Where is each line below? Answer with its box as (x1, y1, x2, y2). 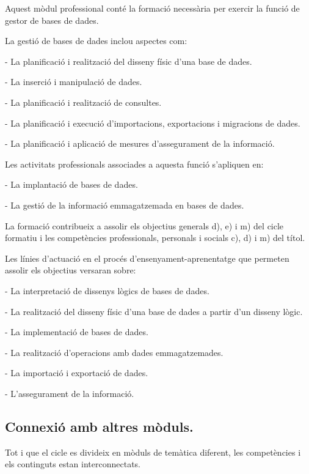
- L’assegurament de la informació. (5, 387, 134, 399)
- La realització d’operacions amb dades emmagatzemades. (5, 346, 224, 358)
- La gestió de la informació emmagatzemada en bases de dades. (5, 198, 244, 211)
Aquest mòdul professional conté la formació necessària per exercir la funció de (5, 2, 300, 14)
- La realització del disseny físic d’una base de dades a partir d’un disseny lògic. (5, 305, 303, 317)
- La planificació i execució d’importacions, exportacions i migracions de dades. (5, 116, 300, 129)
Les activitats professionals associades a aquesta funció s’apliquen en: (5, 157, 264, 170)
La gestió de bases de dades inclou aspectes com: (5, 34, 187, 47)
